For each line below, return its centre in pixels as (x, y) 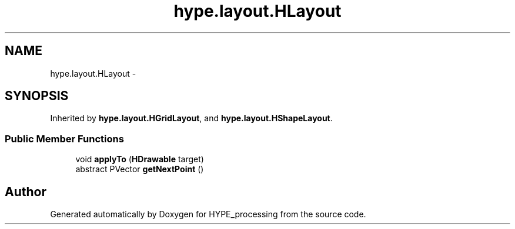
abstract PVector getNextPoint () (140, 169)
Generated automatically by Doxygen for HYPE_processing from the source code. (208, 214)
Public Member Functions (64, 139)
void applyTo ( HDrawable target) (140, 159)
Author (26, 192)
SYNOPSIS (37, 96)
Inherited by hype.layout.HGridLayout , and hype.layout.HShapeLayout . (191, 118)
